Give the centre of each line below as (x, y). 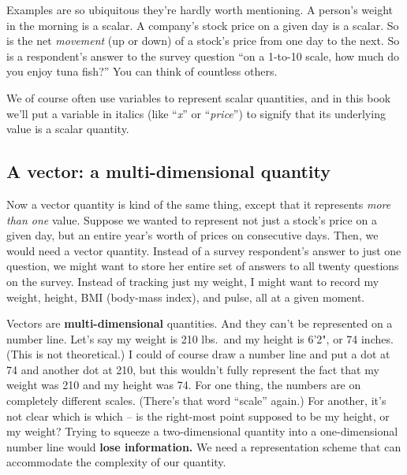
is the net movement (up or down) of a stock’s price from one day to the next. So (203, 41)
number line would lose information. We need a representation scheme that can (204, 446)
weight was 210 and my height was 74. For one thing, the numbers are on (184, 385)
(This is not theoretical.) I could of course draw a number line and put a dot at (198, 354)
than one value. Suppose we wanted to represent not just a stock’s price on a (192, 219)
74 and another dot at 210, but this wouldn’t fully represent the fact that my (193, 369)
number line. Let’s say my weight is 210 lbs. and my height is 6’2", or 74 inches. (200, 338)
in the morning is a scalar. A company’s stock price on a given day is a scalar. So (203, 25)
